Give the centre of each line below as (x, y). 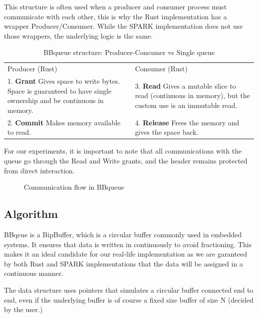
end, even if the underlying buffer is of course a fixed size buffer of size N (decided (129, 299)
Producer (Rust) (32, 69)
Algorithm (31, 214)
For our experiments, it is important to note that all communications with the (123, 151)
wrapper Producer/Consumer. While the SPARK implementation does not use (124, 26)
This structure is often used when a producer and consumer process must (115, 6)
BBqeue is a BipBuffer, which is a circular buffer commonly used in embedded (123, 234)
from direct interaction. (39, 170)
